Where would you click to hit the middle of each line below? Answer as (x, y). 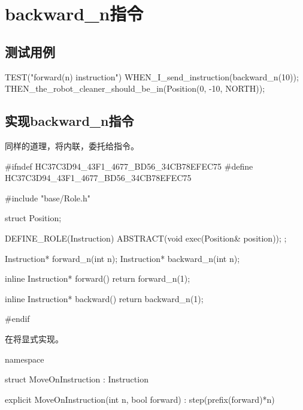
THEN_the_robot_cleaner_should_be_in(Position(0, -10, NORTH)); (135, 88)
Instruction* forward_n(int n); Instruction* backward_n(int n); (122, 258)
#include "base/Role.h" (48, 198)
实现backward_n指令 (69, 121)
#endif (17, 319)
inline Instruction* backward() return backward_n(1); (104, 298)
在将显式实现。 (34, 338)
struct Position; (33, 218)
